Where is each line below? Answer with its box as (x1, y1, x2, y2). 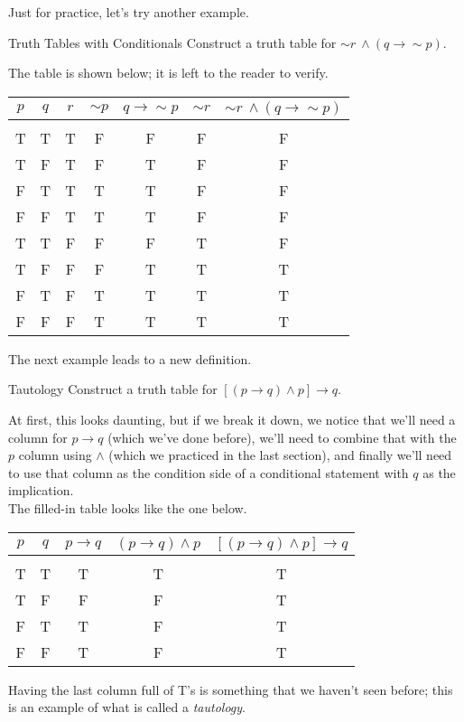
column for (8, 427, 68, 446)
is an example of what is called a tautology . (8, 698, 246, 717)
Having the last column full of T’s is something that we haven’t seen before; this (8, 680, 453, 699)
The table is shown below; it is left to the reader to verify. (8, 63, 329, 82)
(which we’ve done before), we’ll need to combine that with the (107, 427, 457, 446)
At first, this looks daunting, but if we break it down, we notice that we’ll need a (8, 409, 456, 428)
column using (18, 445, 92, 464)
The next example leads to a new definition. (8, 349, 252, 368)
